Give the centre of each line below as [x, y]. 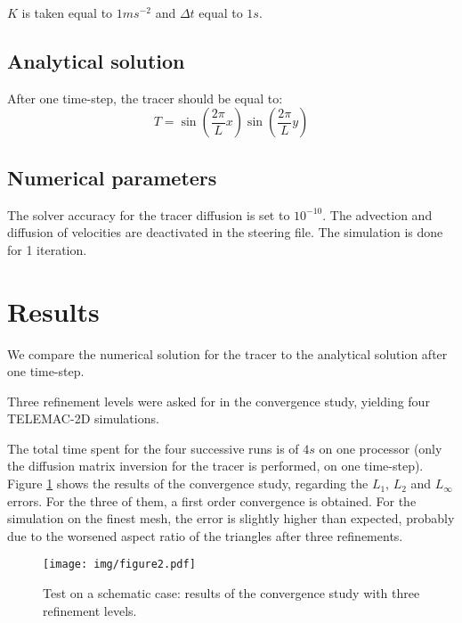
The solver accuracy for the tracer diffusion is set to [149, 214]
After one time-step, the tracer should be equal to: [145, 98]
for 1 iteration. [47, 249]
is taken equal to [67, 12]
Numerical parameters [112, 177]
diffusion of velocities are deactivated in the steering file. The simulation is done [225, 232]
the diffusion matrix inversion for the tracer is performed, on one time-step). [215, 466]
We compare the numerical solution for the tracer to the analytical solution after [227, 353]
